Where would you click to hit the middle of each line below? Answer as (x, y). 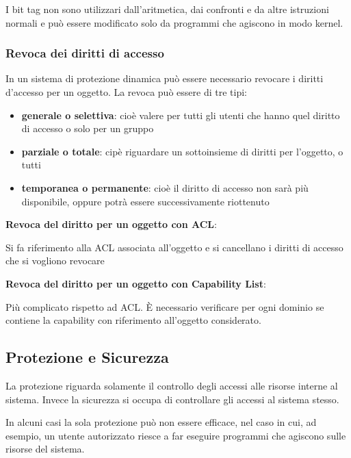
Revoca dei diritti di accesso (85, 53)
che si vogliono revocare (55, 260)
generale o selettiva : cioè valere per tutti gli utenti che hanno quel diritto (181, 115)
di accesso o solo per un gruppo (88, 128)
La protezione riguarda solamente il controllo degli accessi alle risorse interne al (172, 385)
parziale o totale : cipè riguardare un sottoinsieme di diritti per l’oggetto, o (182, 151)
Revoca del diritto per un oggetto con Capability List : (136, 283)
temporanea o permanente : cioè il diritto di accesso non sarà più (165, 187)
